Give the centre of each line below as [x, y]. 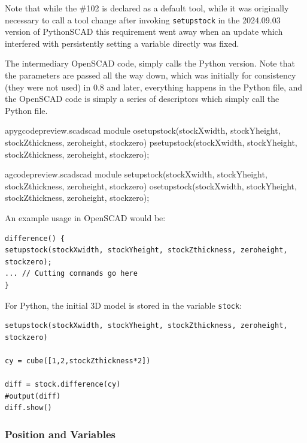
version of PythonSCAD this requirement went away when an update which [144, 31]
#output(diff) [33, 396]
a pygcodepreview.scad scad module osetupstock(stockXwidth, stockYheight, [143, 130]
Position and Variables [60, 434]
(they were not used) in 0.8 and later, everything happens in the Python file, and [154, 87]
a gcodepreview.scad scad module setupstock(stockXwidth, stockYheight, [136, 174]
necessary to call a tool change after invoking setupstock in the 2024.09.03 [143, 19]
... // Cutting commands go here [71, 274]
